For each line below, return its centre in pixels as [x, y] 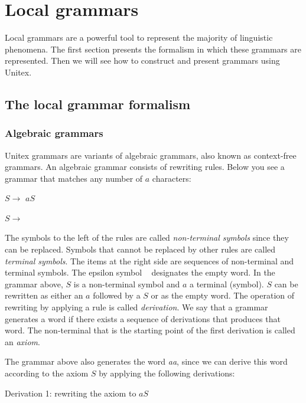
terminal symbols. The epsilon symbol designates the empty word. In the [140, 272]
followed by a [117, 295]
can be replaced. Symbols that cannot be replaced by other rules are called [140, 249]
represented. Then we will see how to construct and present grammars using [142, 60]
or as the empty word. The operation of [223, 295]
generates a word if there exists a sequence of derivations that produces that [143, 318]
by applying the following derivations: [167, 373]
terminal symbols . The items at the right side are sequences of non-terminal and [149, 261]
